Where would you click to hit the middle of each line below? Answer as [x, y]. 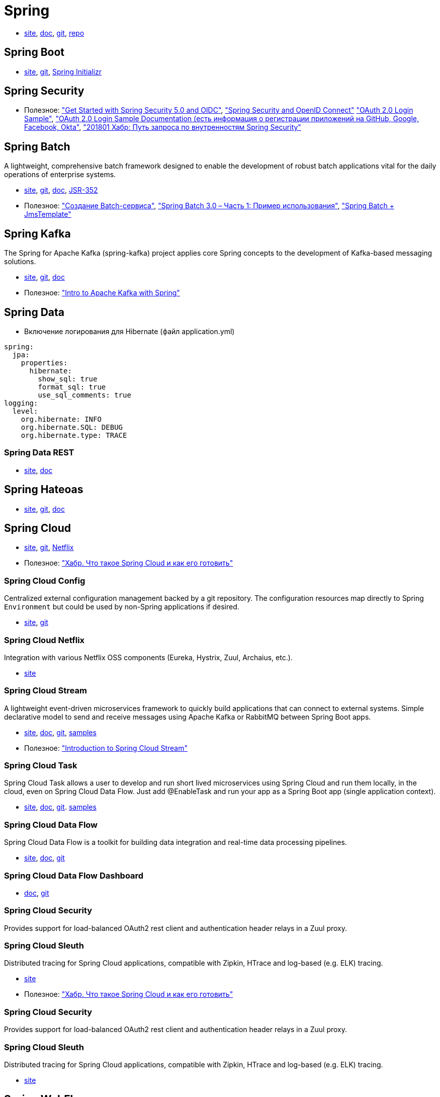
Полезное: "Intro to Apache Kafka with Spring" [102, 293]
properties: [44, 363]
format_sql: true [72, 387]
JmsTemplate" [48, 214]
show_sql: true [68, 379]
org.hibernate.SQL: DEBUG [72, 427]
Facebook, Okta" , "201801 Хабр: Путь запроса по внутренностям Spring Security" [163, 127]
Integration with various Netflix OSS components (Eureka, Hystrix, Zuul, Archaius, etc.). [148, 657]
